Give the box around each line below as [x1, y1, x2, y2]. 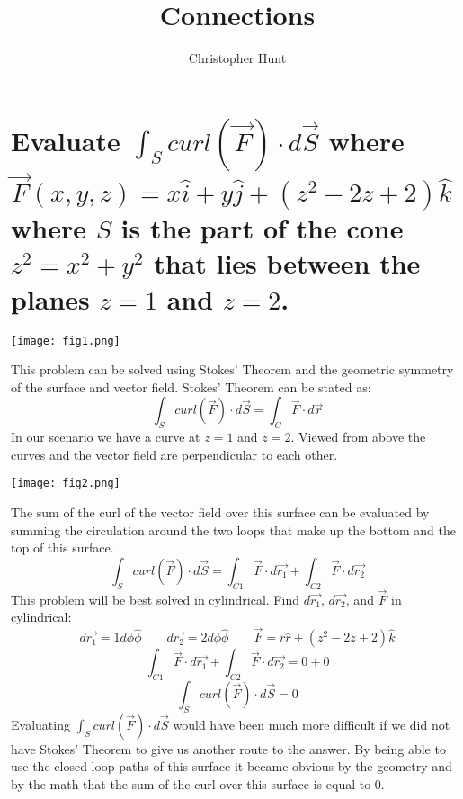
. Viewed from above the [290, 427, 426, 446]
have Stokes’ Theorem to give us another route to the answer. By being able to [11, 739, 446, 758]
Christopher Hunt [188, 49, 287, 67]
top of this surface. [11, 538, 114, 557]
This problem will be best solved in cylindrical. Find [11, 589, 299, 608]
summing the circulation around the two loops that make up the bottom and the [11, 520, 456, 539]
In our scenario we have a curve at [11, 427, 200, 446]
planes [11, 280, 90, 317]
